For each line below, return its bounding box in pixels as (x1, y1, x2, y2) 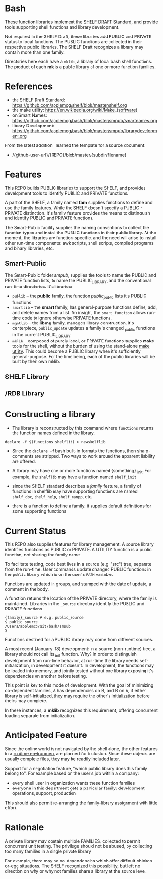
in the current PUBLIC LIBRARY (12, 332, 71, 339)
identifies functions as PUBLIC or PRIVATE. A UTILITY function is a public (5, 547, 152, 553)
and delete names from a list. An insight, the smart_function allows (12, 310, 146, 316)
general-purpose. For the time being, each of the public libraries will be (12, 353, 155, 359)
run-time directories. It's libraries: (5, 284, 72, 289)
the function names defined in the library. (12, 430, 95, 436)
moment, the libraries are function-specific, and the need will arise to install (5, 234, 157, 241)
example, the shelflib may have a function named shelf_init (12, 474, 137, 480)
